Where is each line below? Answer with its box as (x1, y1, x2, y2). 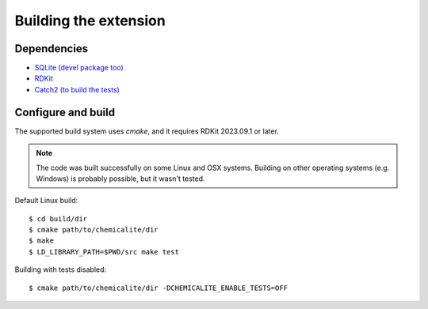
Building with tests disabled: (14, 265, 107, 274)
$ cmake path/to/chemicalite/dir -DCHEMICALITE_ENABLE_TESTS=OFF (29, 283, 289, 292)
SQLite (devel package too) (34, 63, 124, 73)
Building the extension (14, 12, 166, 29)
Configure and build (14, 105, 115, 119)
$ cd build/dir (29, 214, 88, 223)
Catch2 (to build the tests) (34, 85, 120, 94)
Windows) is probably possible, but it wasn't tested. (36, 174, 205, 183)
